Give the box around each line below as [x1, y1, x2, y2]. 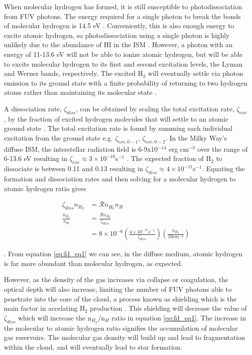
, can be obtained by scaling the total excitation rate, [76, 103, 235, 113]
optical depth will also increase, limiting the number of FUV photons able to [4, 284, 232, 294]
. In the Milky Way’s [165, 132, 227, 142]
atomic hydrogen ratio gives [4, 183, 86, 193]
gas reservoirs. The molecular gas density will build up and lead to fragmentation [4, 332, 245, 342]
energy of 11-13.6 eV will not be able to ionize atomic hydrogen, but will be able [4, 49, 243, 59]
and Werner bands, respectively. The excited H [4, 68, 143, 78]
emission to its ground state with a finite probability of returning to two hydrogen [4, 77, 248, 88]
